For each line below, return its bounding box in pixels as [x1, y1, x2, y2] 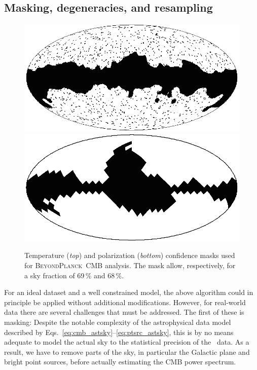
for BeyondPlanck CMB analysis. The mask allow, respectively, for [24, 260, 236, 270]
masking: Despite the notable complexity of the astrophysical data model [4, 316, 231, 327]
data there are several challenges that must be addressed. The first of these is [4, 307, 244, 317]
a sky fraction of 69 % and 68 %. [24, 270, 124, 280]
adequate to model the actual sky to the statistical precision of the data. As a [4, 337, 249, 347]
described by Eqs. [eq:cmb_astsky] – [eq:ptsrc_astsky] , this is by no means [4, 326, 234, 337]
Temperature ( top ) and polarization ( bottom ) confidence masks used [24, 250, 235, 261]
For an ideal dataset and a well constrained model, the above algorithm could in [4, 287, 253, 298]
